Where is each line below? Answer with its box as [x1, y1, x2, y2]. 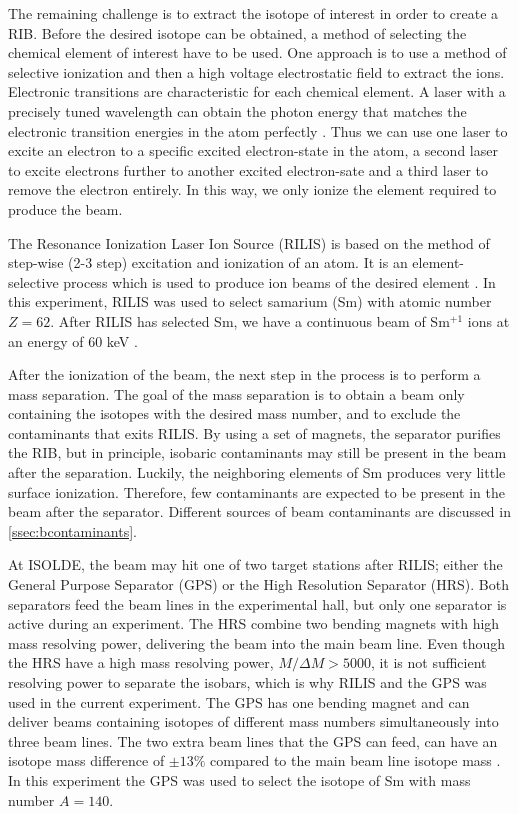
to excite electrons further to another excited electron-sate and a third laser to [8, 159, 488, 180]
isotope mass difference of [8, 750, 165, 771]
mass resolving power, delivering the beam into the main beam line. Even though [8, 632, 506, 653]
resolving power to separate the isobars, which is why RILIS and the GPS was [8, 672, 487, 692]
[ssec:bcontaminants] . [8, 520, 137, 541]
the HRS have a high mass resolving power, [8, 652, 274, 673]
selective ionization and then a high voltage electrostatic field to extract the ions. [8, 61, 505, 82]
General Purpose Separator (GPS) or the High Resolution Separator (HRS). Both [8, 574, 509, 595]
